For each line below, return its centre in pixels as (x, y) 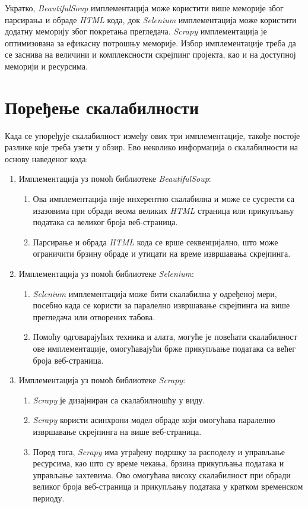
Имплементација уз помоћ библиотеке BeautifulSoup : (115, 179)
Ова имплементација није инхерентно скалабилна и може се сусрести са (163, 199)
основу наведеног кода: (47, 158)
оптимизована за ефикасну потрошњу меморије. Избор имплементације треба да (150, 42)
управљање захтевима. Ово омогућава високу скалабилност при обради (162, 474)
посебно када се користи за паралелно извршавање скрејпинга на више (161, 305)
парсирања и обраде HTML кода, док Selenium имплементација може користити (151, 19)
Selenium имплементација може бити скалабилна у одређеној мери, (155, 293)
